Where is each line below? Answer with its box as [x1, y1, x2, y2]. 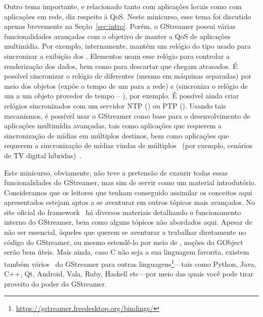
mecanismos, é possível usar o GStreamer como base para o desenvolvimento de [4, 110, 250, 121]
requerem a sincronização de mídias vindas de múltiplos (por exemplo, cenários [4, 140, 252, 151]
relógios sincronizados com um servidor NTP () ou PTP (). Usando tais [4, 100, 226, 111]
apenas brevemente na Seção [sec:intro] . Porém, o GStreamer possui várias [4, 21, 236, 31]
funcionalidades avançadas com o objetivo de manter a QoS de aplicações [4, 30, 231, 41]
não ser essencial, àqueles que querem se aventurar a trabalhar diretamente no [4, 227, 246, 237]
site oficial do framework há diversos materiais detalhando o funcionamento [4, 206, 241, 217]
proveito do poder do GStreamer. [4, 278, 107, 289]
